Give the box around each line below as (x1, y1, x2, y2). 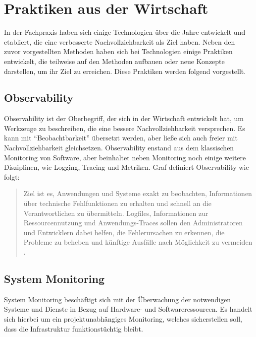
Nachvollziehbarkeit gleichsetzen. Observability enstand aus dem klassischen (4, 142, 234, 153)
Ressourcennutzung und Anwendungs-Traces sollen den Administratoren (23, 217, 243, 228)
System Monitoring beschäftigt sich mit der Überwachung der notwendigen (4, 294, 231, 304)
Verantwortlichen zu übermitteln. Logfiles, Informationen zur (23, 207, 208, 218)
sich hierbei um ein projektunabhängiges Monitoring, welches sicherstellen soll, (4, 314, 242, 324)
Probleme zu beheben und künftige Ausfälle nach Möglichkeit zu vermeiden (23, 237, 253, 247)
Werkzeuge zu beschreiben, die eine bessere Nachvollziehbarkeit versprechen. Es (4, 123, 245, 133)
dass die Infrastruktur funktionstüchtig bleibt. (4, 323, 143, 334)
